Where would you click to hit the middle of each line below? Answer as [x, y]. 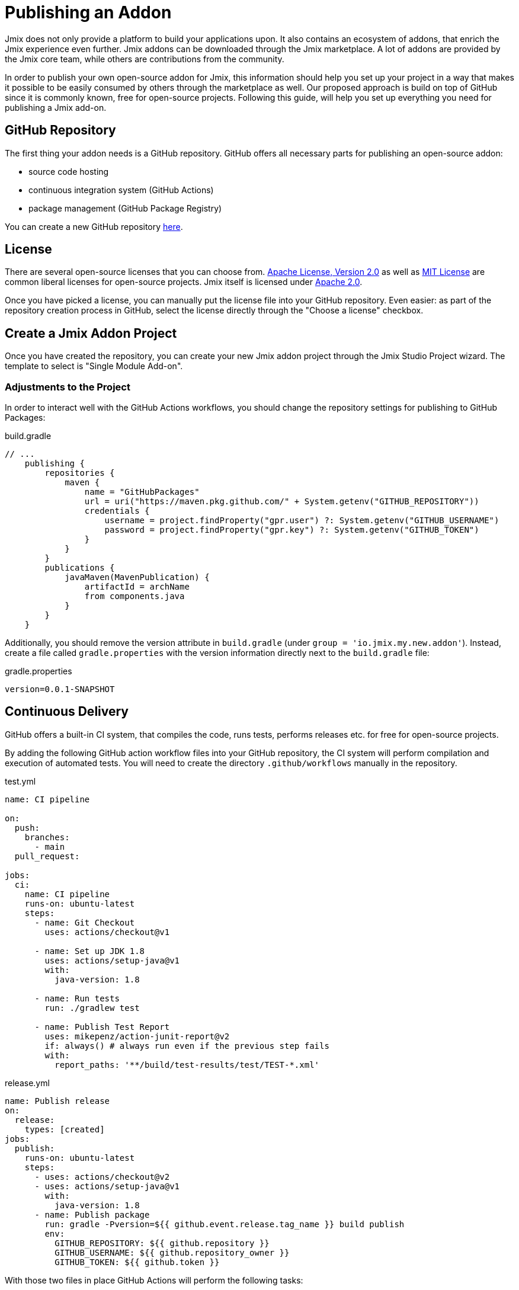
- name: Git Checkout [85, 922]
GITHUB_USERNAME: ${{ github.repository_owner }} [172, 1252]
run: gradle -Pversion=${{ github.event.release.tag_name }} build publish [225, 1224]
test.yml [20, 781]
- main [50, 846]
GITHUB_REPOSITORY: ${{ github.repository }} [162, 1243]
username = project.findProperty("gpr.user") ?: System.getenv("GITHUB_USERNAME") [302, 521]
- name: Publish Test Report [102, 1027]
